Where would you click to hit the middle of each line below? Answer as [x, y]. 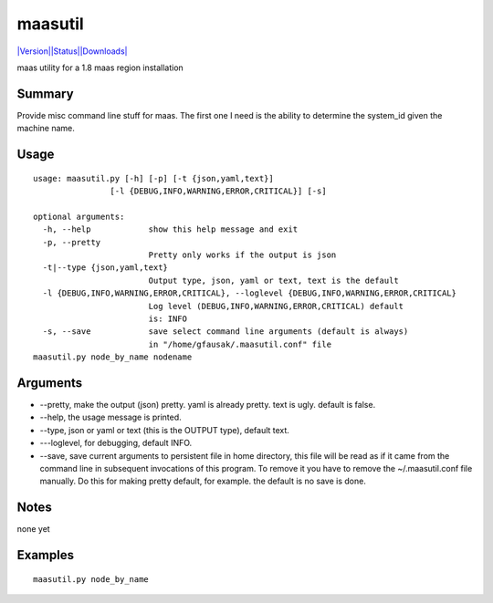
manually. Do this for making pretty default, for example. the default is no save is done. [203, 481]
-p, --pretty [72, 242]
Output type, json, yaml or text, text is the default [273, 280]
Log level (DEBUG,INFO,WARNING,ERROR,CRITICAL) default [276, 306]
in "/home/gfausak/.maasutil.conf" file [240, 344]
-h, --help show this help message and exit [170, 229]
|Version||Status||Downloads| [72, 51]
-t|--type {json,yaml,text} [105, 268]
